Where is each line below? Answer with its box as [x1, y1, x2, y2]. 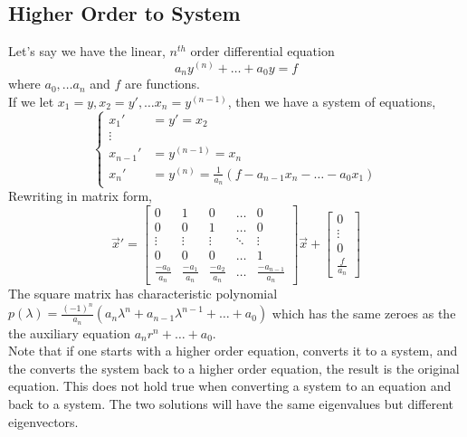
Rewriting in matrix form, [8, 186, 152, 205]
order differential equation [190, 42, 335, 61]
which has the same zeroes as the [272, 303, 456, 322]
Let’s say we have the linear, [8, 42, 166, 61]
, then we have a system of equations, [227, 91, 436, 110]
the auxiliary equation [8, 323, 131, 342]
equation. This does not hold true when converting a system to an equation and [8, 376, 452, 395]
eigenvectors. [8, 412, 79, 431]
